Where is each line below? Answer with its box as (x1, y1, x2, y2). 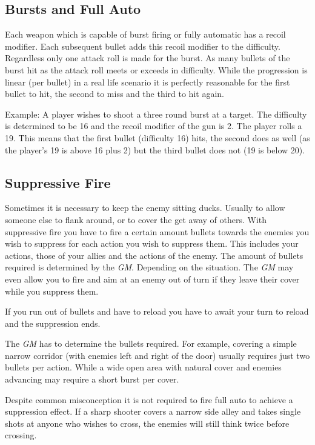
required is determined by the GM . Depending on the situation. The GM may (5, 261, 294, 273)
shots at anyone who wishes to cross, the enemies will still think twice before (5, 417, 290, 429)
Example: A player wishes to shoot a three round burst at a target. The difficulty (5, 107, 307, 120)
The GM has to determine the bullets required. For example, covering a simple (5, 337, 297, 350)
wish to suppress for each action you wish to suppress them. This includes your (5, 237, 299, 250)
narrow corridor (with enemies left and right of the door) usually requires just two (5, 349, 310, 361)
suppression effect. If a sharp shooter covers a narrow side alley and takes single (5, 405, 301, 418)
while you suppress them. (5, 284, 99, 297)
